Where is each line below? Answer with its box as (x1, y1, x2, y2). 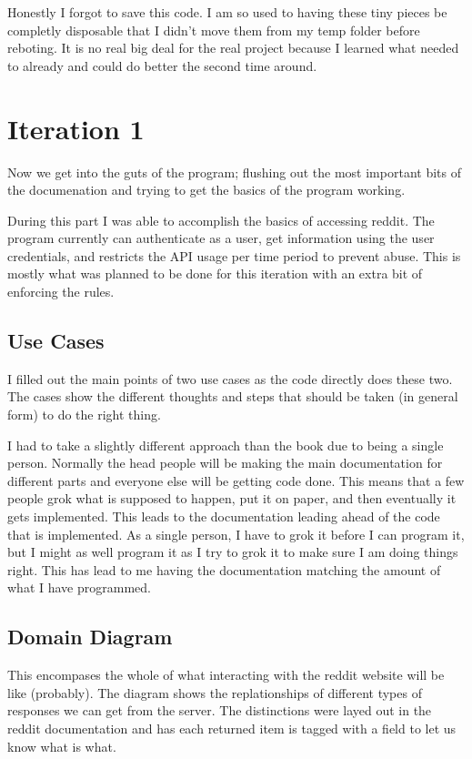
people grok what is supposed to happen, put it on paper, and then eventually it (7, 489, 457, 508)
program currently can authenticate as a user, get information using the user (7, 228, 435, 248)
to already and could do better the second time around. (7, 56, 317, 75)
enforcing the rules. (7, 282, 115, 301)
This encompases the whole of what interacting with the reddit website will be (7, 665, 445, 684)
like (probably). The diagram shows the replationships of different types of (7, 683, 422, 702)
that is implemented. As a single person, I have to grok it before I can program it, (7, 524, 465, 543)
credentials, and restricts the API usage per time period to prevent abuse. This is (7, 246, 461, 265)
